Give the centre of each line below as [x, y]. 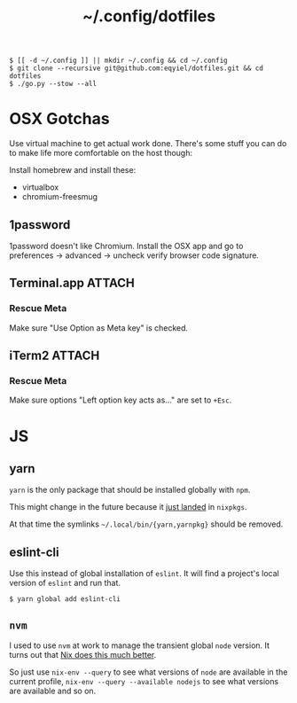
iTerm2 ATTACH [55, 356]
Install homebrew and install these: [73, 170]
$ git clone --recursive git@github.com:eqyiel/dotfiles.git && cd [137, 68]
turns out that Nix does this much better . [83, 654]
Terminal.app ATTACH [72, 283]
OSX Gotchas [59, 119]
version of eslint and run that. [65, 583]
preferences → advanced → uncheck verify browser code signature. [134, 255]
